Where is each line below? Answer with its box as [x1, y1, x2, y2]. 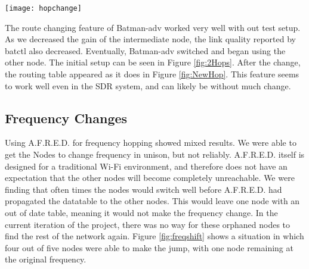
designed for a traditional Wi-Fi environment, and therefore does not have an [5, 159, 288, 172]
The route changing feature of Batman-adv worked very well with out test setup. [5, 21, 301, 33]
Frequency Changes [5, 108, 128, 127]
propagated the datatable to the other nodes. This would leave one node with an [5, 195, 300, 207]
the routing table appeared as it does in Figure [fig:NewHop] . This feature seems [5, 68, 299, 80]
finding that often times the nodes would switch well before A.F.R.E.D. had [5, 183, 282, 195]
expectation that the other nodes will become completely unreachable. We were [5, 171, 295, 184]
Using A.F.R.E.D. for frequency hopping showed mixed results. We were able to [5, 136, 296, 149]
